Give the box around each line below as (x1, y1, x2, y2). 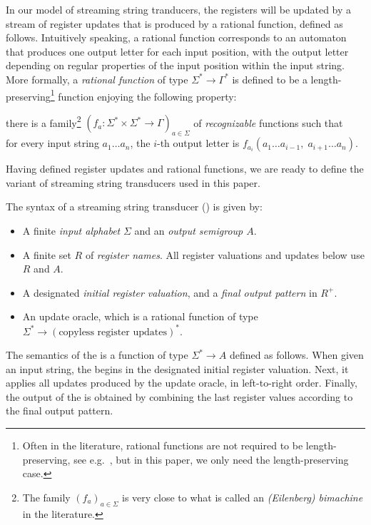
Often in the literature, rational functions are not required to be (22, 438, 303, 453)
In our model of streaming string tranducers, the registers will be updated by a (6, 2, 352, 16)
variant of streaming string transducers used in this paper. (6, 175, 260, 190)
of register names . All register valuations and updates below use (85, 247, 365, 262)
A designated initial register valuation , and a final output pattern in (22, 285, 317, 300)
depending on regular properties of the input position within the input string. (6, 58, 345, 73)
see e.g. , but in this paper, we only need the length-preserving (73, 452, 349, 467)
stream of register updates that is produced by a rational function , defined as (6, 16, 343, 31)
